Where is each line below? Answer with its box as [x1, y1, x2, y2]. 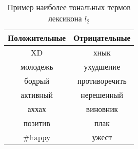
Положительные [8, 32, 66, 43]
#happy [23, 131, 51, 143]
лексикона [48, 13, 82, 24]
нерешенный [80, 89, 123, 100]
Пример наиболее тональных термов [7, 1, 131, 13]
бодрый [24, 75, 49, 86]
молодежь [20, 61, 53, 72]
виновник [86, 103, 118, 114]
